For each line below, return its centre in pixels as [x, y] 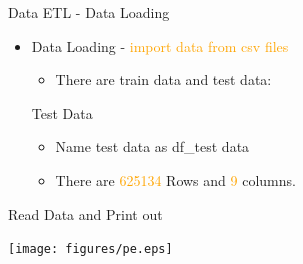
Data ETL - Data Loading [89, 12]
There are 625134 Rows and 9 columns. [175, 179]
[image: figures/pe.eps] [90, 249]
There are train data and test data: [163, 79]
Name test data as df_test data [152, 146]
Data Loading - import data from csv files [160, 45]
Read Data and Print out [85, 213]
